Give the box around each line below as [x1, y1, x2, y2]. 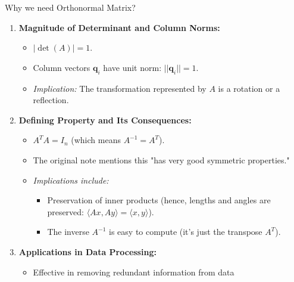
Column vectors [33, 61, 90, 73]
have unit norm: [103, 61, 162, 73]
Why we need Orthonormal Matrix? [5, 1, 136, 13]
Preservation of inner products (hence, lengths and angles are [47, 194, 271, 206]
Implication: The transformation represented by [33, 82, 207, 94]
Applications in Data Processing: [18, 245, 157, 258]
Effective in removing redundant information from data [33, 265, 234, 278]
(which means [71, 134, 121, 146]
